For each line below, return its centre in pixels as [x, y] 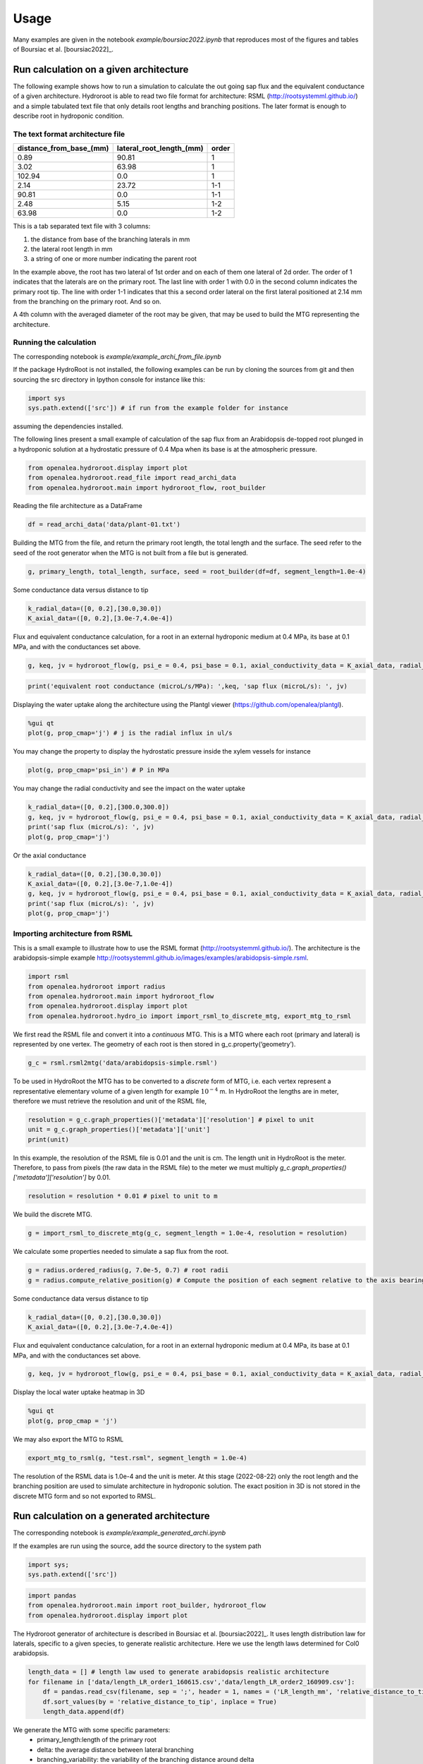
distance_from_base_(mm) [63, 148]
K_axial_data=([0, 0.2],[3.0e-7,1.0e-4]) [100, 883]
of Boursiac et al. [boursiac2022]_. [63, 49]
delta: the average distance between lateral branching [115, 1749]
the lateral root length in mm [72, 249]
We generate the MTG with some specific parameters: [92, 1729]
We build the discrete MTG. [53, 1214]
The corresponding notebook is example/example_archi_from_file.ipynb [117, 356]
